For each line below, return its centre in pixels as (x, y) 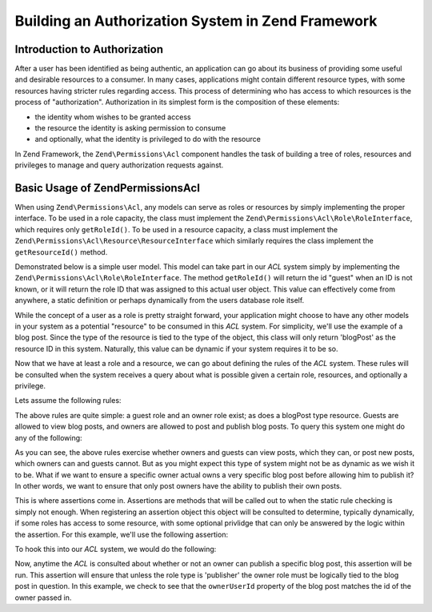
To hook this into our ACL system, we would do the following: (116, 550)
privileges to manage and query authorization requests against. (119, 165)
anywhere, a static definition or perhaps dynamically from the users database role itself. (160, 300)
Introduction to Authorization (89, 49)
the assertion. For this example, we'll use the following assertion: (121, 534)
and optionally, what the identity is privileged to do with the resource (148, 139)
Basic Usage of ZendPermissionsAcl (107, 188)
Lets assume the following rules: (68, 401)
